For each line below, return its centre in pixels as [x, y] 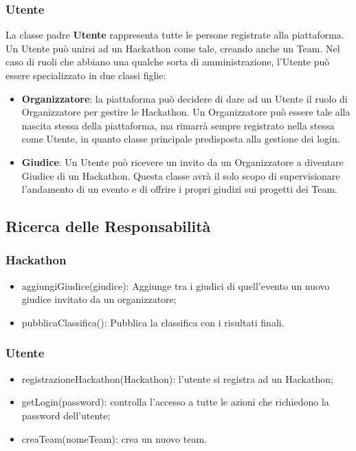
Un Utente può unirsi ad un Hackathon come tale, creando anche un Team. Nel [173, 48]
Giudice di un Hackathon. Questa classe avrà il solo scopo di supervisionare [181, 175]
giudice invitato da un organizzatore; [99, 299]
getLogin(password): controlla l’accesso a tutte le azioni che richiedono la [175, 402]
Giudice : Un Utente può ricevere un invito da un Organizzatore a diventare [182, 161]
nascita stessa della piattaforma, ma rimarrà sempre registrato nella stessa [178, 125]
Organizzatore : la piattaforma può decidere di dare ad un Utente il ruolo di [185, 98]
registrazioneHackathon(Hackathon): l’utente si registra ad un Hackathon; [177, 378]
